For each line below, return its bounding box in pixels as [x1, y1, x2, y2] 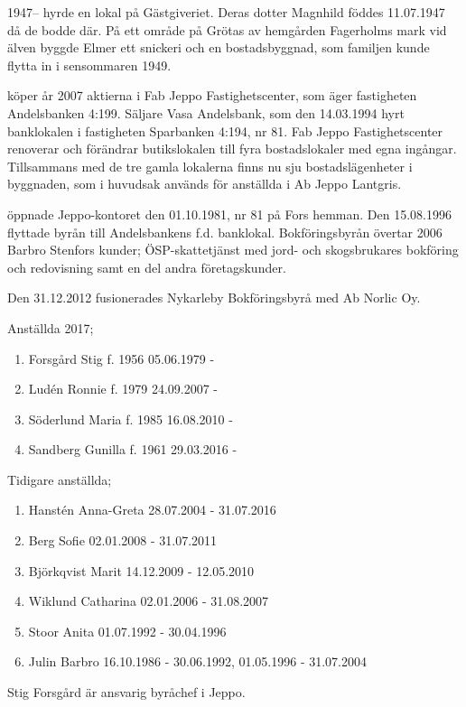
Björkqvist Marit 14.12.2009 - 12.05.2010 [28, 561, 255, 580]
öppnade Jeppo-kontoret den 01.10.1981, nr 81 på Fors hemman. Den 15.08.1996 [7, 204, 452, 223]
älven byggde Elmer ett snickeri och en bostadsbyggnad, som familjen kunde [7, 38, 430, 57]
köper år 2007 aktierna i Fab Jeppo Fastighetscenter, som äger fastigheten [7, 86, 417, 105]
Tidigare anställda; [7, 470, 112, 488]
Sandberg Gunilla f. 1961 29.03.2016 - [28, 440, 238, 459]
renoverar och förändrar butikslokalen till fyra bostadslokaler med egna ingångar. [7, 139, 457, 158]
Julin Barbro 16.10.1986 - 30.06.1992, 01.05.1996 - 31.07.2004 [28, 652, 368, 671]
